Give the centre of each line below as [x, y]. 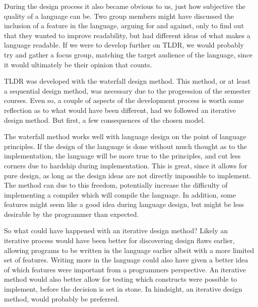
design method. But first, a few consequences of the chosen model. [105, 120]
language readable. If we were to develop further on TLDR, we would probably [124, 45]
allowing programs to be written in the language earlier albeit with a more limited [129, 250]
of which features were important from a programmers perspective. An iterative [125, 269]
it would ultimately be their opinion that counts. [78, 64]
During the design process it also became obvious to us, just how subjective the [125, 6]
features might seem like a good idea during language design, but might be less [124, 204]
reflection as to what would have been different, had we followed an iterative [120, 110]
